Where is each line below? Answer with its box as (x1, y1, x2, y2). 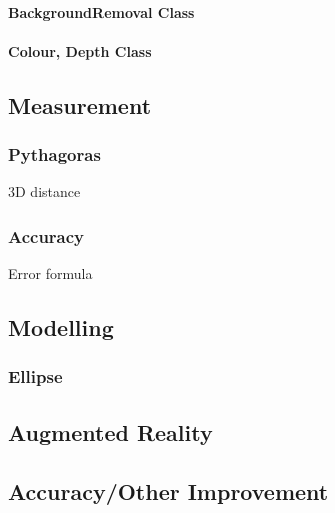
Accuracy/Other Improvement (8, 475, 329, 506)
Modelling (8, 312, 114, 343)
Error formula (8, 263, 93, 284)
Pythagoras (8, 142, 101, 167)
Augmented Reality (8, 416, 213, 447)
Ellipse (8, 364, 63, 389)
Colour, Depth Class (8, 40, 152, 61)
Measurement (8, 89, 152, 120)
